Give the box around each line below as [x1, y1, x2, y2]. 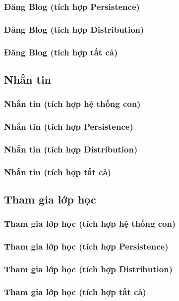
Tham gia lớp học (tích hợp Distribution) [4, 263, 173, 275]
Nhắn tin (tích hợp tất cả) [4, 165, 112, 178]
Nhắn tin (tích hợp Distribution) [4, 143, 138, 155]
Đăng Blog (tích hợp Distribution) [4, 23, 144, 35]
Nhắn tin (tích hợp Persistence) [4, 120, 133, 133]
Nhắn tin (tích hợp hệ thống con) [4, 98, 141, 110]
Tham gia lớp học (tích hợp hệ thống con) [4, 217, 176, 230]
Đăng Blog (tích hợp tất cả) [4, 46, 118, 58]
